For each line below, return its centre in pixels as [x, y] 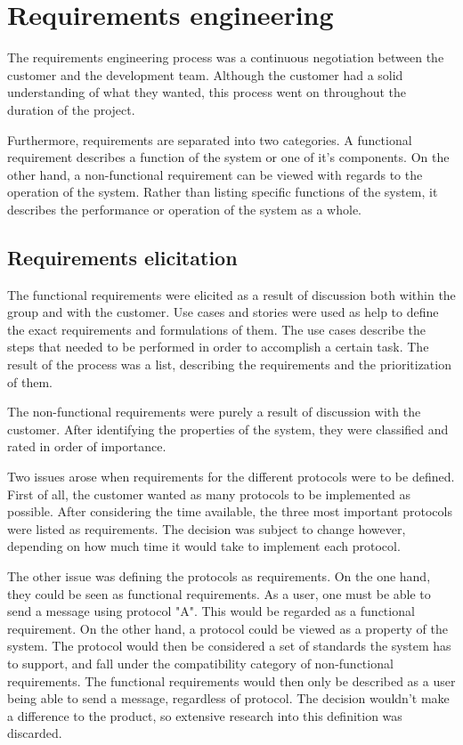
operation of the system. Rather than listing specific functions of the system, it [223, 192]
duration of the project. [71, 109]
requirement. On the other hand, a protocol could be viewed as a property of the [227, 628]
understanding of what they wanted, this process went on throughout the [207, 92]
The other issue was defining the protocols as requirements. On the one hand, [219, 575]
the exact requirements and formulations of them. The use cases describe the [216, 329]
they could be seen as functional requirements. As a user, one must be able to [219, 593]
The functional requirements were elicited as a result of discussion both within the [231, 294]
